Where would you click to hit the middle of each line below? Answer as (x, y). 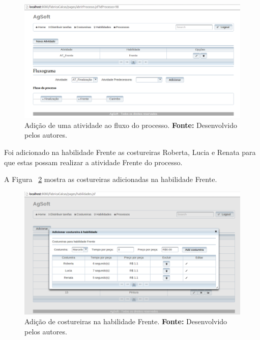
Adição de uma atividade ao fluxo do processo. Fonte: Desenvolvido (131, 125)
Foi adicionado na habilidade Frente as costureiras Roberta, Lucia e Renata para (130, 152)
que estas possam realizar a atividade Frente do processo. (93, 162)
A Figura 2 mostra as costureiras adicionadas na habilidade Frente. (111, 179)
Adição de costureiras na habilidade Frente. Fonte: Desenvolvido (126, 321)
